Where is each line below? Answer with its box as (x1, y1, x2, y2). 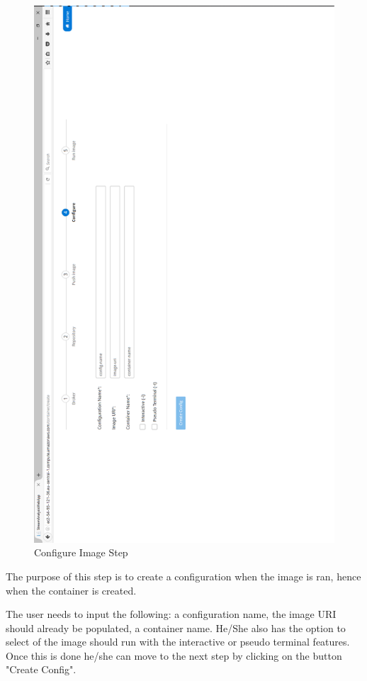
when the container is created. (6, 582, 137, 597)
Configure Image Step (34, 545, 128, 560)
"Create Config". (6, 662, 77, 677)
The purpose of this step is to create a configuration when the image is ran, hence (6, 568, 361, 583)
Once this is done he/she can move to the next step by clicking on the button (6, 648, 342, 663)
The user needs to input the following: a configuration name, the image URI (6, 607, 337, 621)
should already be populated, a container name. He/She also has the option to (6, 620, 346, 635)
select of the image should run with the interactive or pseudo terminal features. (6, 634, 350, 649)
